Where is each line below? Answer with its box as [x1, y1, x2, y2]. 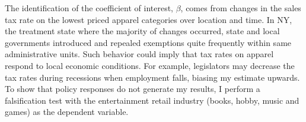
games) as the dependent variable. [5, 105, 129, 118]
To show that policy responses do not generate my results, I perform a [5, 83, 260, 95]
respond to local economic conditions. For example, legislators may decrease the [5, 59, 295, 71]
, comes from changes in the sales [180, 2, 301, 14]
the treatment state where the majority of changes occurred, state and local [5, 25, 280, 37]
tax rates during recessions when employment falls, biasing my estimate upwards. [5, 71, 300, 83]
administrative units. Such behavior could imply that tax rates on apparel [5, 48, 274, 60]
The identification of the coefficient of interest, [5, 2, 173, 14]
